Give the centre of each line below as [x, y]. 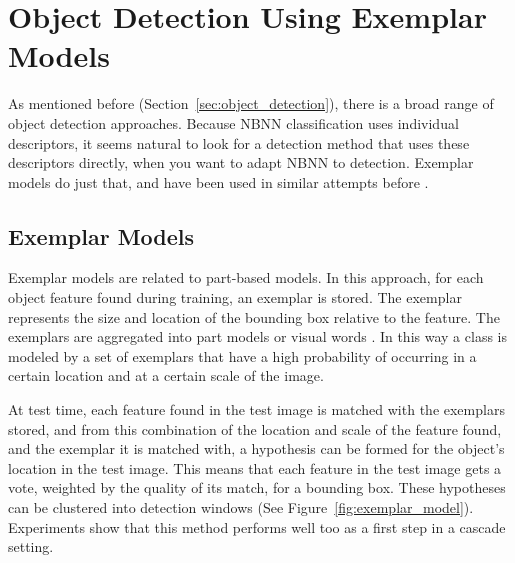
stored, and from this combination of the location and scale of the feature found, [255, 428]
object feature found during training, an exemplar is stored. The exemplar [235, 297]
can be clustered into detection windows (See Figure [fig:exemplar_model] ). [241, 507]
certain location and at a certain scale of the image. [166, 375]
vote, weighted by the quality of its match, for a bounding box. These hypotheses [257, 487]
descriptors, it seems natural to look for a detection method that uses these [239, 142]
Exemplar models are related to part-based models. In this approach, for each [246, 277]
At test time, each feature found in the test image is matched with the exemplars [256, 409]
